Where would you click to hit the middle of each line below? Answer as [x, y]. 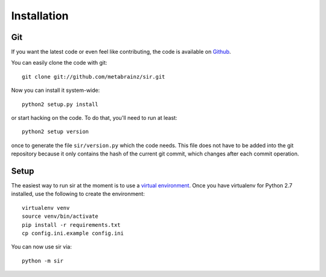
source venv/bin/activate [60, 217]
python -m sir [43, 261]
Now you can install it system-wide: [56, 90]
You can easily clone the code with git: [59, 63]
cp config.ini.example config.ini [73, 233]
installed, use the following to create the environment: [78, 194]
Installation [40, 16]
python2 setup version [56, 132]
